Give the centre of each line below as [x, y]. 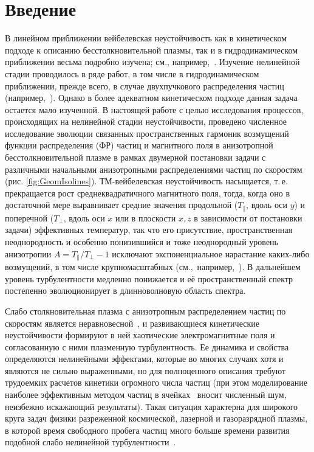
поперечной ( [29, 217]
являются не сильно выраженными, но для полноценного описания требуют [145, 370]
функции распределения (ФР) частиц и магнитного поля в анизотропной [139, 145]
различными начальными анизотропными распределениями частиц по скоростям [154, 169]
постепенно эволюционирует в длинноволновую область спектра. [125, 290]
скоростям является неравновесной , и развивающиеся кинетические [132, 323]
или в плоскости [145, 217]
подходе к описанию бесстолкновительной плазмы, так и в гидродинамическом [152, 50]
